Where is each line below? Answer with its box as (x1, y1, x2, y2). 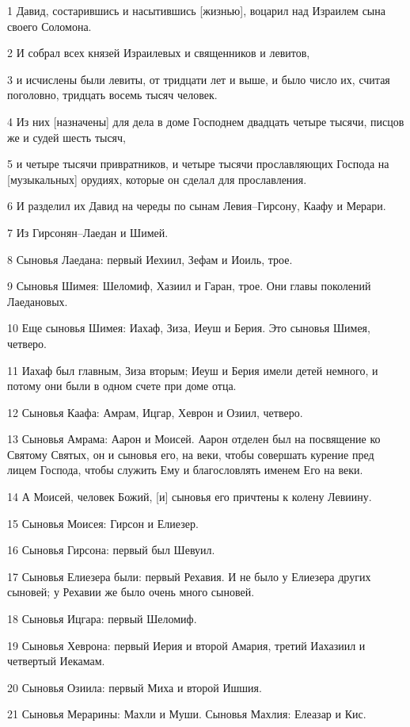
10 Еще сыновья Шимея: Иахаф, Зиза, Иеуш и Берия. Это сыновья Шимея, (7, 319, 370, 336)
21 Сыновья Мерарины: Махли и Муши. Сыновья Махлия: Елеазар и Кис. (7, 706, 366, 722)
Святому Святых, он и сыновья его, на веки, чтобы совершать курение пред (7, 446, 374, 462)
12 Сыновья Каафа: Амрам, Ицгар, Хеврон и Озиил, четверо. (7, 404, 303, 420)
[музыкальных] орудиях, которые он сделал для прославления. (7, 170, 307, 187)
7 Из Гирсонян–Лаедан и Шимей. (7, 224, 169, 240)
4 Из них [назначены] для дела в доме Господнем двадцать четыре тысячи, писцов (7, 113, 404, 129)
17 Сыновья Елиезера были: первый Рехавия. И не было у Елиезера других (7, 568, 371, 584)
